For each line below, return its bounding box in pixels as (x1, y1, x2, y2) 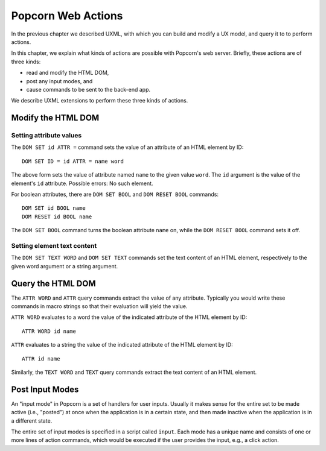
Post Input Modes (11, 384, 79, 394)
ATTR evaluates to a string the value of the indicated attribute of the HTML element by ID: (11, 341, 233, 348)
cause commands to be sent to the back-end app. (26, 86, 151, 93)
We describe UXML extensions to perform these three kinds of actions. (11, 97, 188, 104)
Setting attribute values (11, 131, 82, 140)
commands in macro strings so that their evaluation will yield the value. (11, 303, 188, 310)
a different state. (11, 417, 53, 424)
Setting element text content (11, 241, 97, 250)
